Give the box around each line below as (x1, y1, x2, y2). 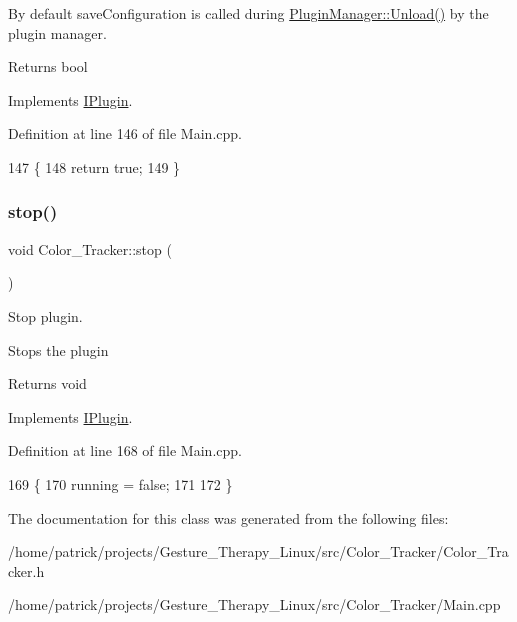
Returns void (8, 373, 87, 394)
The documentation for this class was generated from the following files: (8, 507, 449, 528)
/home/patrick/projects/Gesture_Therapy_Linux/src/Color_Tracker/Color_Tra (8, 541, 509, 562)
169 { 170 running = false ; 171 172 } (8, 473, 233, 494)
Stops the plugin (8, 339, 109, 360)
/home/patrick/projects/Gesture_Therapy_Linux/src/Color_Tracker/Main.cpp (8, 594, 501, 615)
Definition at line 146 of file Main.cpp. (8, 123, 242, 144)
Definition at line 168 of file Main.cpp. (8, 440, 242, 461)
